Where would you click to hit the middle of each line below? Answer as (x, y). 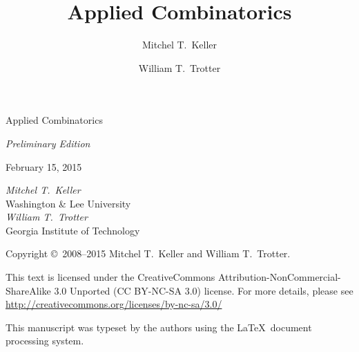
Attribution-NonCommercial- (279, 277)
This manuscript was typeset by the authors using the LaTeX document (159, 327)
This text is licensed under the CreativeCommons (110, 277)
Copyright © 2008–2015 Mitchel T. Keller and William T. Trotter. (148, 253)
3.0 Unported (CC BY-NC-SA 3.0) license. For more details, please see (204, 290)
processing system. (45, 341)
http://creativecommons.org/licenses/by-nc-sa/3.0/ (114, 304)
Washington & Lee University (68, 203)
